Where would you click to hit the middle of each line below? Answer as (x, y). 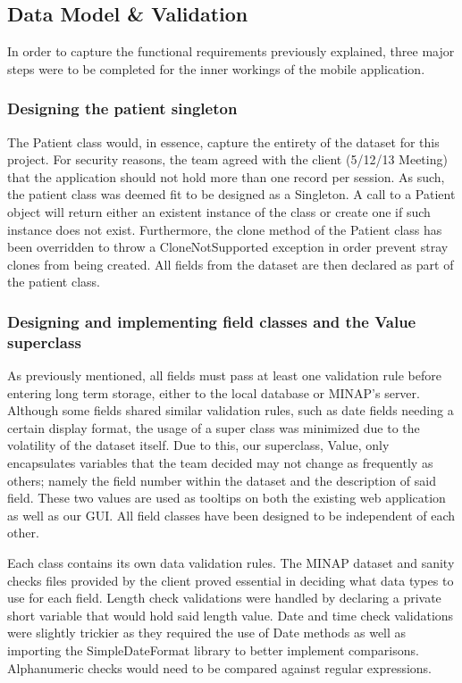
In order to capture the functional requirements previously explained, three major (231, 51)
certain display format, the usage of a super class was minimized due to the (214, 427)
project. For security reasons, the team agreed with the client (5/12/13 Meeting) (227, 159)
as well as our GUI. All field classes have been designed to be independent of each (231, 515)
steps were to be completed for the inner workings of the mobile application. (216, 68)
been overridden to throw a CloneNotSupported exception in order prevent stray (228, 247)
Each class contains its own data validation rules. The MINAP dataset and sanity (231, 563)
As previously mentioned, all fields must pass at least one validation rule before (224, 375)
